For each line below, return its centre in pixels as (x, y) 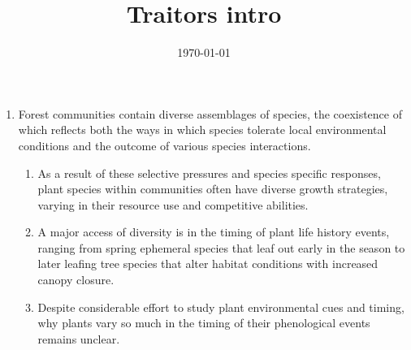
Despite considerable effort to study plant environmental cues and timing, (221, 307)
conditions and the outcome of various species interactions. (164, 145)
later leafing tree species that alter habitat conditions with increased (208, 264)
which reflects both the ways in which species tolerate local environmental (202, 130)
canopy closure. (76, 280)
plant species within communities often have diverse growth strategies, (213, 189)
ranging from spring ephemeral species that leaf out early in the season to (221, 247)
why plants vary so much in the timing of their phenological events (204, 323)
